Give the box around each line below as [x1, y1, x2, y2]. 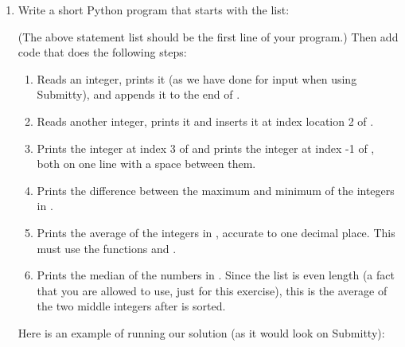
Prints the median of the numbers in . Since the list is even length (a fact [37, 267, 395, 283]
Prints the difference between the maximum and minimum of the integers [37, 181, 395, 198]
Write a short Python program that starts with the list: [18, 2, 290, 18]
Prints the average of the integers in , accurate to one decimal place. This [37, 224, 395, 240]
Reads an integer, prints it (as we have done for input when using [37, 70, 357, 87]
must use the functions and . [37, 240, 177, 256]
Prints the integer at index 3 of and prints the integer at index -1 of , [37, 139, 375, 156]
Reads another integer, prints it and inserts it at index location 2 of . [37, 112, 374, 129]
